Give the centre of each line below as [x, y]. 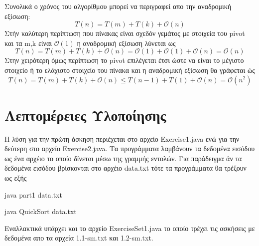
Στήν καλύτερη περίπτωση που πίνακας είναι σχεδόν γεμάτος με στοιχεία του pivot [125, 33]
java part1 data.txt [33, 194]
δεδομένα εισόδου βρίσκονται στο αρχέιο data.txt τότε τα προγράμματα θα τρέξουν [126, 168]
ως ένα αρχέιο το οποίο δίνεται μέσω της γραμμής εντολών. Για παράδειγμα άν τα [123, 158]
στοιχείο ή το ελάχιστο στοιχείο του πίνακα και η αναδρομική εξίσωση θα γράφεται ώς [130, 70]
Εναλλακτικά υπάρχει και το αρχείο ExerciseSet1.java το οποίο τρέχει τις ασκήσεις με [130, 228]
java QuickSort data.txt [41, 211]
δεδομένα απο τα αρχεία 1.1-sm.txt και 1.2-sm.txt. [79, 238]
